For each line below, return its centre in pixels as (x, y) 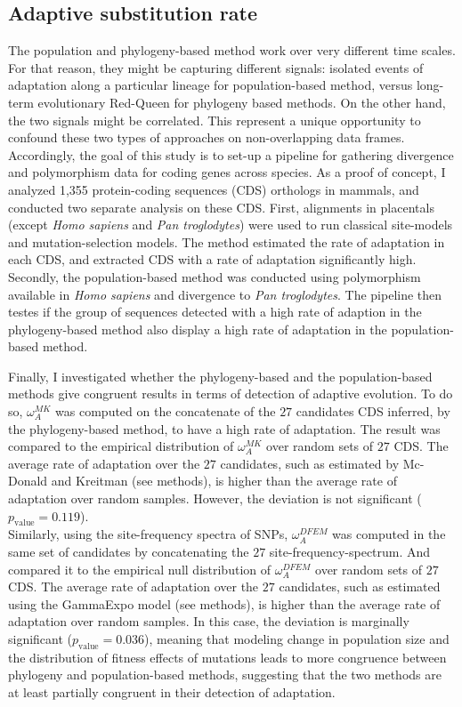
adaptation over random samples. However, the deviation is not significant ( (215, 498)
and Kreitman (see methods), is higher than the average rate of (224, 481)
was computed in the (389, 534)
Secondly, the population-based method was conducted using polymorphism (215, 276)
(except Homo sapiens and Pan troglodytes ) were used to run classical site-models (231, 225)
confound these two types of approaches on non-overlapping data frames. (207, 137)
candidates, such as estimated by (310, 463)
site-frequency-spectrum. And (350, 552)
